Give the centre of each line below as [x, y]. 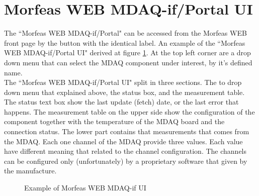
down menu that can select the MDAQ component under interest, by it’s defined [128, 62]
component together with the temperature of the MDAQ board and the [114, 121]
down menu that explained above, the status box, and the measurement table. [124, 92]
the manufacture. [30, 171]
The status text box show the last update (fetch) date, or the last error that [121, 102]
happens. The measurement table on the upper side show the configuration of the [129, 111]
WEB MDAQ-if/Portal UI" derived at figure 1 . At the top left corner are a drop [127, 53]
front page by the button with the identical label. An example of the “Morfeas [125, 42]
